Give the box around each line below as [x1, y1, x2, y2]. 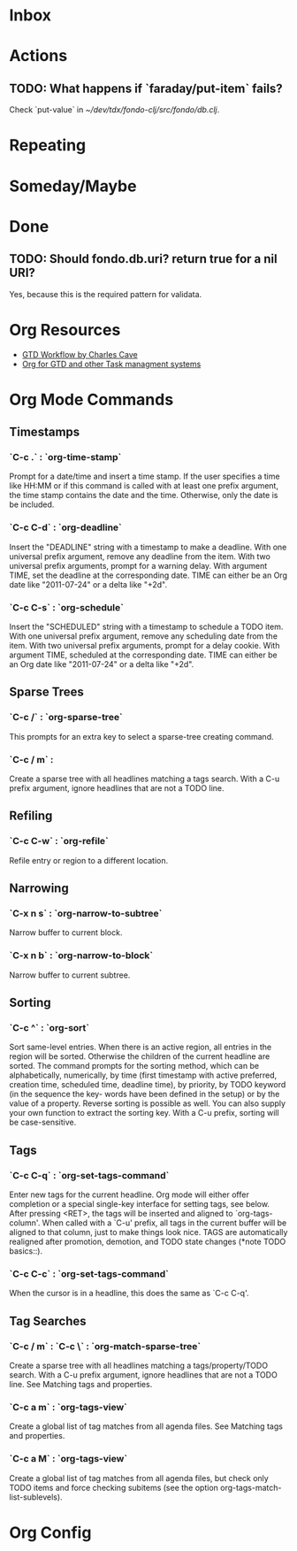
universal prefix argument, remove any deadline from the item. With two [9, 550, 271, 562]
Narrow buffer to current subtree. [9, 970, 131, 980]
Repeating [9, 135, 87, 156]
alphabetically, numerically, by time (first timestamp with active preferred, [9, 1070, 278, 1080]
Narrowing [9, 881, 69, 896]
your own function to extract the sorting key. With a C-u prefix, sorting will [9, 1108, 280, 1118]
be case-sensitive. [9, 1117, 77, 1128]
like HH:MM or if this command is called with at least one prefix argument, [9, 480, 278, 491]
